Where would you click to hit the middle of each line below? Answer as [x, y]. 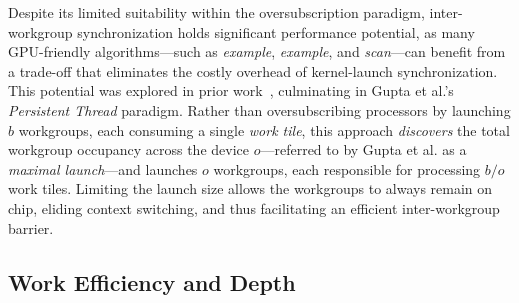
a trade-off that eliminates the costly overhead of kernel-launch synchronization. [253, 70]
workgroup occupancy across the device [128, 149]
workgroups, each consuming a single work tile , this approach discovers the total [264, 129]
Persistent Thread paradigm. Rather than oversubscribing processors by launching [259, 109]
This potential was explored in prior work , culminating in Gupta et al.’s [231, 90]
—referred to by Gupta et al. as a [363, 149]
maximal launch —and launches [103, 168]
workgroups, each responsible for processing [347, 168]
